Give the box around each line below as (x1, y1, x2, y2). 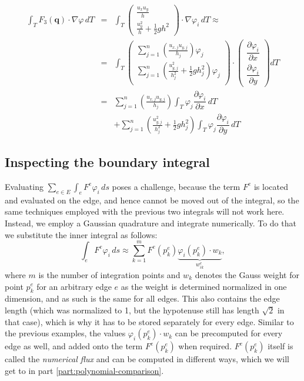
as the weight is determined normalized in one (121, 280, 287, 292)
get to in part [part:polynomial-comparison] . (5, 364, 164, 376)
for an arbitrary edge (36, 280, 112, 292)
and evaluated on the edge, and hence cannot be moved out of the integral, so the (5, 193, 299, 206)
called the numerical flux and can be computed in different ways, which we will (5, 353, 289, 365)
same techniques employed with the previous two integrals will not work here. (5, 205, 285, 218)
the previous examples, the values (5, 327, 126, 339)
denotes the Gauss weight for (195, 268, 299, 280)
